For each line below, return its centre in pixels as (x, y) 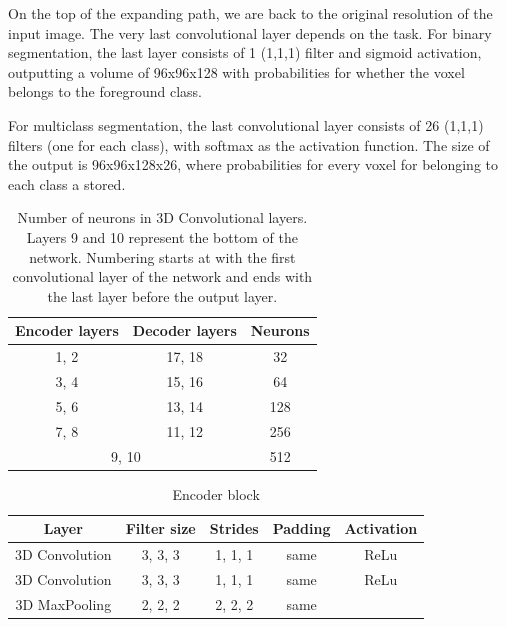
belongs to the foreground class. (105, 91)
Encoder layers (67, 330)
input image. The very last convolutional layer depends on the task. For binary (250, 32)
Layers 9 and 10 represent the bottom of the (162, 236)
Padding (301, 528)
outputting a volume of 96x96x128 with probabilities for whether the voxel (236, 71)
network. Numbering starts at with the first (162, 256)
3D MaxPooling (63, 603)
